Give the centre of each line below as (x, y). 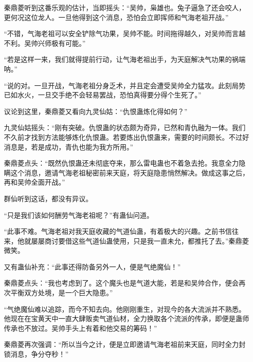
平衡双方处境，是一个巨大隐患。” (62, 293)
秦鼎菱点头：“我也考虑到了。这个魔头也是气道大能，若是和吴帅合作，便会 (121, 283)
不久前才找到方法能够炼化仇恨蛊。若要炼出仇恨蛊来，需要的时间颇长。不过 (123, 137)
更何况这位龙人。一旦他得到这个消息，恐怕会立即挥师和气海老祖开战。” (116, 17)
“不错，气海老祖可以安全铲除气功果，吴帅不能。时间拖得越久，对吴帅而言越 (125, 33)
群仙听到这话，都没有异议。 (48, 198)
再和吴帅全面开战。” (35, 182)
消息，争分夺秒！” (39, 354)
